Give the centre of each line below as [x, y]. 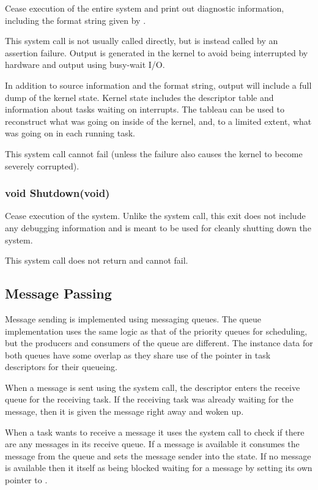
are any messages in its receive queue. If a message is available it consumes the [152, 444]
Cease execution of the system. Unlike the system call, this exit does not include [155, 216]
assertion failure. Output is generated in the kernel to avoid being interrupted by [157, 52]
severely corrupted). [42, 165]
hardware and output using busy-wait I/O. [85, 65]
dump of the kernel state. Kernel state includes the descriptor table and [139, 97]
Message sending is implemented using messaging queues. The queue [133, 318]
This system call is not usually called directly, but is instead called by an [142, 41]
